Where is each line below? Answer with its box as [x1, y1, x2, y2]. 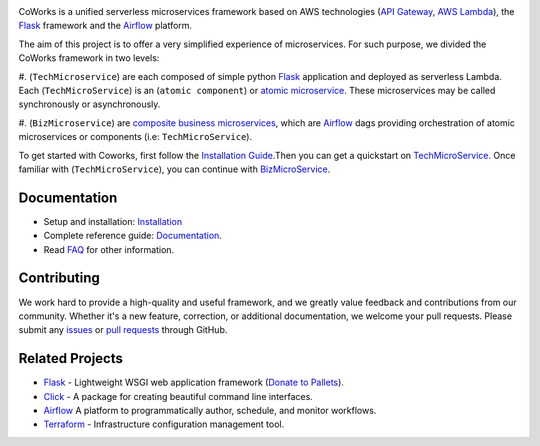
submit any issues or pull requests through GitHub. [18, 324, 228, 336]
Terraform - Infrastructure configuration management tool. [43, 418, 285, 430]
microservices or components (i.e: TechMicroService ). [18, 131, 253, 143]
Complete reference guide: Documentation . [43, 230, 222, 242]
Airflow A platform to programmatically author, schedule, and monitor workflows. [43, 404, 377, 416]
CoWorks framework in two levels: [18, 52, 160, 64]
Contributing [18, 270, 100, 287]
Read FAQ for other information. [43, 243, 175, 255]
